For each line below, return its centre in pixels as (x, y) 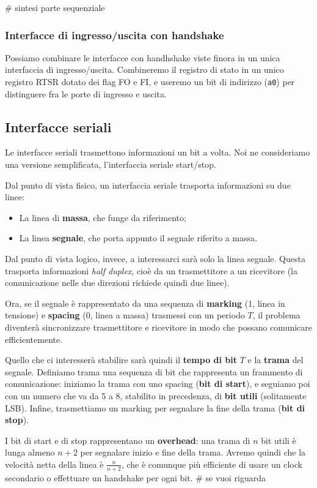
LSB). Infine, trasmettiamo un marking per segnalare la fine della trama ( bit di (155, 407)
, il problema (276, 315)
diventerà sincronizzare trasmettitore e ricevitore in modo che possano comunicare (159, 327)
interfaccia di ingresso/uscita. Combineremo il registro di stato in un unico (144, 69)
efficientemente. (34, 339)
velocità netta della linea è (54, 464)
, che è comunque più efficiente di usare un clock (212, 464)
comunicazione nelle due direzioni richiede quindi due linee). (117, 283)
